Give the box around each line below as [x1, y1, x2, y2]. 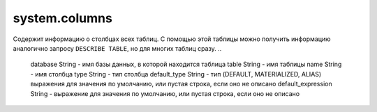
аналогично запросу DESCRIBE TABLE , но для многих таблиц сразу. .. [13, 44, 222, 52]
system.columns [13, 10, 113, 26]
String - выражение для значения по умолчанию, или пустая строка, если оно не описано [30, 89, 300, 97]
